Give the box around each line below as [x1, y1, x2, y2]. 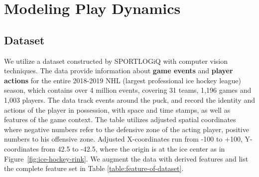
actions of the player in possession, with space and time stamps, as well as [4, 104, 231, 115]
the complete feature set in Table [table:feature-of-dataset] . [4, 163, 184, 174]
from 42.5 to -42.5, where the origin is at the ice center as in [41, 143, 225, 154]
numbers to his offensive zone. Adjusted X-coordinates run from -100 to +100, [4, 134, 243, 144]
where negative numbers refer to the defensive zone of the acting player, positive [4, 124, 249, 134]
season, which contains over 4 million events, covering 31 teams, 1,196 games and [4, 85, 252, 95]
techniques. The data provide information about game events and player [4, 65, 233, 76]
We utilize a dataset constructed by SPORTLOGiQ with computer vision [4, 55, 228, 66]
